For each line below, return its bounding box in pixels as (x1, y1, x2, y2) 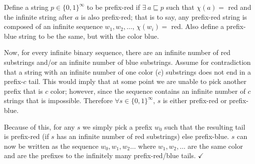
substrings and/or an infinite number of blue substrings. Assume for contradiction (4, 56, 251, 67)
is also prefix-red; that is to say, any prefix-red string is (81, 11, 247, 22)
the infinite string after (4, 11, 73, 22)
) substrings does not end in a (160, 66, 251, 77)
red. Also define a (171, 21, 224, 31)
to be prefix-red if (87, 2, 140, 12)
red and (228, 2, 252, 12)
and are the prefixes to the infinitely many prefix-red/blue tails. (4, 150, 196, 161)
